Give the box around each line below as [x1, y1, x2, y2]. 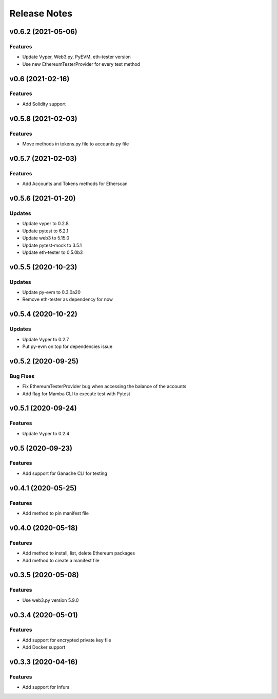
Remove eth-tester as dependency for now [22, 296, 113, 303]
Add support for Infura [22, 684, 70, 690]
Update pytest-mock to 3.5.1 [22, 242, 82, 248]
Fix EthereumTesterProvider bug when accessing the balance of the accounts [22, 383, 187, 390]
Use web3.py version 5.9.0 [22, 597, 79, 603]
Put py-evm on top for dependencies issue [22, 343, 113, 349]
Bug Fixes [9, 373, 35, 380]
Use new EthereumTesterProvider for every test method [22, 61, 141, 67]
